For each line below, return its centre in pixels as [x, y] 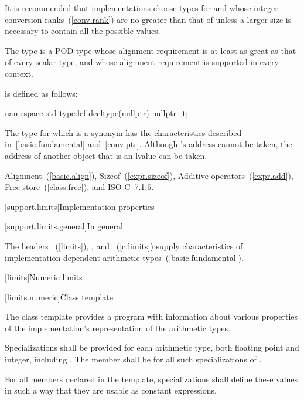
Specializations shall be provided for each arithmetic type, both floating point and [152, 348]
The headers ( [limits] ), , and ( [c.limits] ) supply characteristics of [124, 245]
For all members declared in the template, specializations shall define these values [151, 379]
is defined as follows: [41, 93]
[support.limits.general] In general [64, 226]
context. [19, 73]
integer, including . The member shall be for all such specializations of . [133, 359]
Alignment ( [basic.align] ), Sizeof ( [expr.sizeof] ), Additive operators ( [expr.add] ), [149, 175]
